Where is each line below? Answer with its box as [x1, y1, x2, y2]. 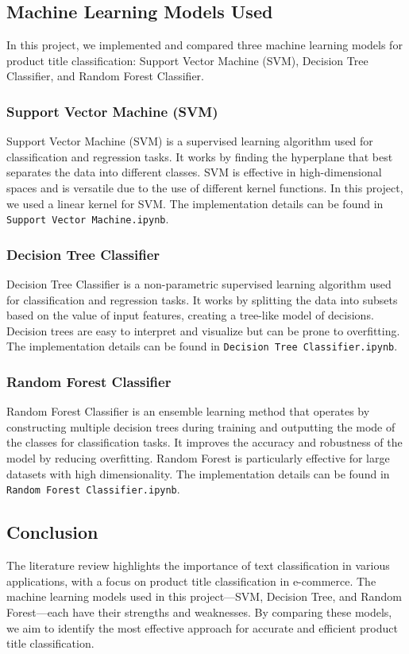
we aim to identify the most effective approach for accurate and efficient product [6, 619, 398, 636]
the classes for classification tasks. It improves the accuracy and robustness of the [6, 434, 403, 451]
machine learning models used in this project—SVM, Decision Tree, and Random [6, 588, 402, 605]
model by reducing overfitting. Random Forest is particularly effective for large [6, 450, 390, 466]
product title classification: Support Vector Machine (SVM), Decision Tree [6, 52, 368, 68]
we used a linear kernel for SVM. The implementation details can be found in [6, 195, 384, 211]
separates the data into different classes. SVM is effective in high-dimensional [6, 164, 382, 180]
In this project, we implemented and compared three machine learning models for [6, 37, 403, 53]
